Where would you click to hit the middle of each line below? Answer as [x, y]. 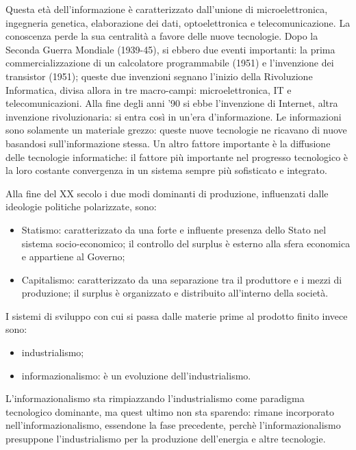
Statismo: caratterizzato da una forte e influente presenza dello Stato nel [174, 229]
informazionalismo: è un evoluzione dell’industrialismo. [136, 375]
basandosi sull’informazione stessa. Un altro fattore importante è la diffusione [168, 143]
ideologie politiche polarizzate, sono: [81, 207]
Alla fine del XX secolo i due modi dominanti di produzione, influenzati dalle [167, 193]
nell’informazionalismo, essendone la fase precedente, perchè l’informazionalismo [173, 425]
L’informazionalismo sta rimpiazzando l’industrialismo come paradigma [155, 398]
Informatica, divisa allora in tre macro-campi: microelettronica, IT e [149, 89]
